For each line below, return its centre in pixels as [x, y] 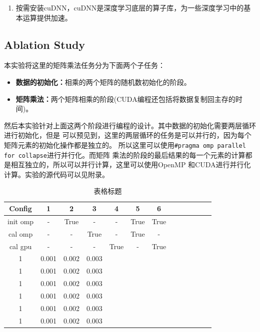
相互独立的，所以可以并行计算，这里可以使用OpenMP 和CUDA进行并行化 [131, 165]
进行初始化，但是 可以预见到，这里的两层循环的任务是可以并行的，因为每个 [128, 135]
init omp [21, 221]
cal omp [20, 233]
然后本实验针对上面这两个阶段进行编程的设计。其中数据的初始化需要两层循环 [130, 125]
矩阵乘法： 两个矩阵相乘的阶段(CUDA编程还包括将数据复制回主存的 [125, 99]
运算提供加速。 [47, 17]
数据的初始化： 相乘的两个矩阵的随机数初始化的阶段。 [103, 82]
